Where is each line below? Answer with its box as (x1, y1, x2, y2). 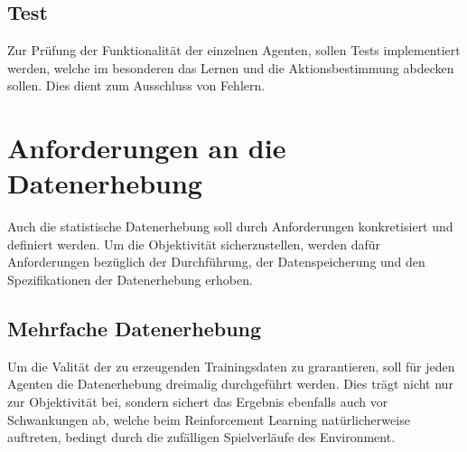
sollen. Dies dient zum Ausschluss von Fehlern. (7, 76, 266, 95)
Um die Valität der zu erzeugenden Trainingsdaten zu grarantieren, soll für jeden (7, 356, 455, 375)
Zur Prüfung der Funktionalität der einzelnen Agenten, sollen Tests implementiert (7, 41, 461, 60)
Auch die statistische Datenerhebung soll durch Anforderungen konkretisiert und (7, 217, 453, 236)
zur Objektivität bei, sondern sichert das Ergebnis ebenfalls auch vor (7, 392, 388, 411)
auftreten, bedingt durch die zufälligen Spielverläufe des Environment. (7, 428, 396, 447)
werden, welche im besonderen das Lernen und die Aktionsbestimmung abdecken (7, 58, 454, 77)
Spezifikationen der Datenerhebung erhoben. (7, 270, 253, 289)
